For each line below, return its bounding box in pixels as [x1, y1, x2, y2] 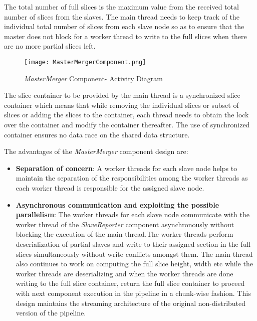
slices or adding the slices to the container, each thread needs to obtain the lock [4, 109, 249, 120]
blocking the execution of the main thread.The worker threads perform [16, 229, 233, 239]
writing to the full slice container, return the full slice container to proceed [16, 278, 245, 288]
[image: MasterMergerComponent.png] [24, 58, 146, 66]
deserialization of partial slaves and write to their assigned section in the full [16, 238, 251, 249]
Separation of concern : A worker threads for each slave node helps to [16, 163, 237, 173]
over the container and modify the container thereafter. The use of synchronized [4, 119, 250, 129]
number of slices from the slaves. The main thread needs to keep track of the [4, 11, 239, 22]
